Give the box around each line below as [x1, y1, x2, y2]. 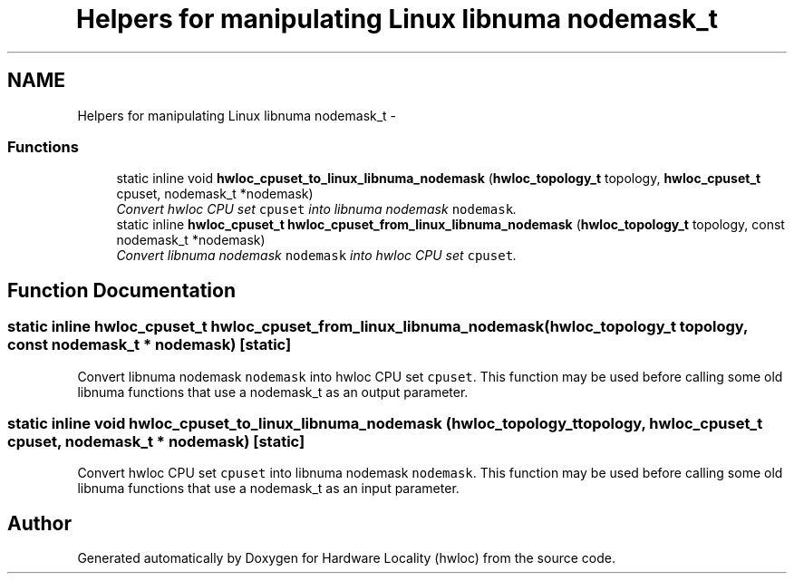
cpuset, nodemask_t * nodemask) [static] [7, 431, 305, 450]
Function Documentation [7, 278, 236, 302]
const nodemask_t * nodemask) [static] [7, 335, 292, 354]
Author [7, 511, 72, 535]
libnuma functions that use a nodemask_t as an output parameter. [77, 383, 469, 400]
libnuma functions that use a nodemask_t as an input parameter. [77, 480, 460, 497]
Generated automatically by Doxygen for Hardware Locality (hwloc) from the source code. [77, 550, 615, 566]
